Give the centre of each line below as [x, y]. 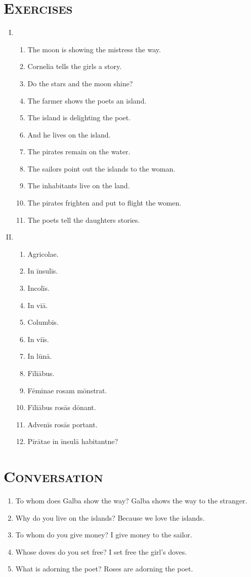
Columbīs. [43, 322]
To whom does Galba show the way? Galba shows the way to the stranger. [131, 501]
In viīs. [38, 339]
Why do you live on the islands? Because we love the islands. [110, 517]
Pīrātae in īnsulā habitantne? [73, 441]
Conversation [53, 476]
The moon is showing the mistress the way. [94, 49]
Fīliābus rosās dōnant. [62, 407]
